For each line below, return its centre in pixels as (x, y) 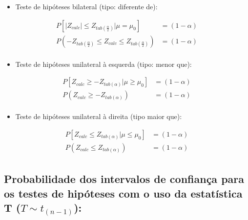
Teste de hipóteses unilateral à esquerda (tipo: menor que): (103, 64)
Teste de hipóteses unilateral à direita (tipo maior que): (99, 116)
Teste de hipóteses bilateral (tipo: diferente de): (86, 6)
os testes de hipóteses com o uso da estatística (123, 193)
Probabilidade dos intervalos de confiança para (124, 179)
